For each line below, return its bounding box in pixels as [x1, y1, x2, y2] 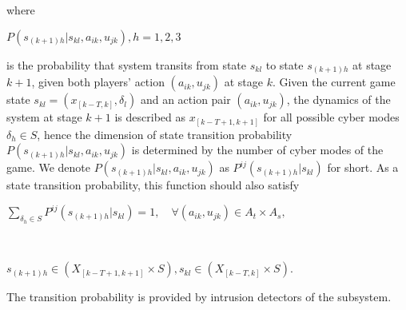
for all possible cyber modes [263, 109, 400, 125]
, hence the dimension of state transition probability [37, 125, 293, 142]
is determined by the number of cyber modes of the [131, 141, 384, 158]
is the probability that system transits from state [6, 56, 247, 73]
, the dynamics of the [286, 91, 391, 108]
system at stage [6, 109, 82, 125]
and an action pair [140, 91, 231, 108]
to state [265, 56, 304, 73]
